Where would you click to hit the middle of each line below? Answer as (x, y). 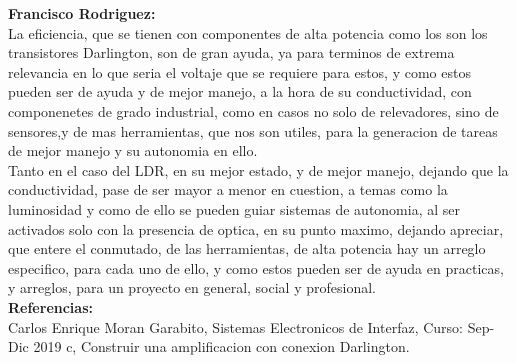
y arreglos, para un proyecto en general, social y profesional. (192, 287)
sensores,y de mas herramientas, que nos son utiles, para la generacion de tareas (253, 130)
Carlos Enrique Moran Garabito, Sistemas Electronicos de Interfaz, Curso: (235, 326)
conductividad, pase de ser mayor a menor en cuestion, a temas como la (228, 189)
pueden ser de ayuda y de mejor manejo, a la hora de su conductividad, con (240, 91)
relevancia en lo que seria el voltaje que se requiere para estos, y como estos (239, 71)
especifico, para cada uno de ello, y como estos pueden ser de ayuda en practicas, (256, 267)
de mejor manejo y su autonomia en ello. (133, 150)
